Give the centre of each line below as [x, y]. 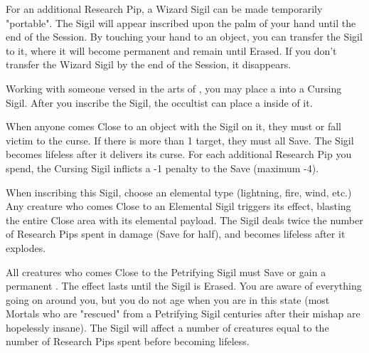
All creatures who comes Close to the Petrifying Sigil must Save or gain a [166, 272]
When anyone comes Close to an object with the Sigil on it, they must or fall [173, 126]
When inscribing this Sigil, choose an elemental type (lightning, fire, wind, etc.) [179, 192]
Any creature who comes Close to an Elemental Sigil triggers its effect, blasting [178, 206]
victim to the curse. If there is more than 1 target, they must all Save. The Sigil [180, 140]
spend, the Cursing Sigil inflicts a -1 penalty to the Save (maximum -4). [162, 168]
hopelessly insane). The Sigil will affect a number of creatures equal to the [167, 327]
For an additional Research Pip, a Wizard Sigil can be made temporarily [164, 9]
